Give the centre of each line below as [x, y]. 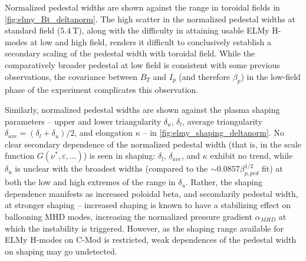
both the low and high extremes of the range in [90, 182]
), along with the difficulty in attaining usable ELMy [174, 30]
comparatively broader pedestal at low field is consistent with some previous [142, 64]
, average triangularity [222, 121]
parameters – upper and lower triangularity [83, 121]
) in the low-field [271, 76]
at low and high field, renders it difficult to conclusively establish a [151, 41]
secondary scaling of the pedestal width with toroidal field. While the [130, 53]
